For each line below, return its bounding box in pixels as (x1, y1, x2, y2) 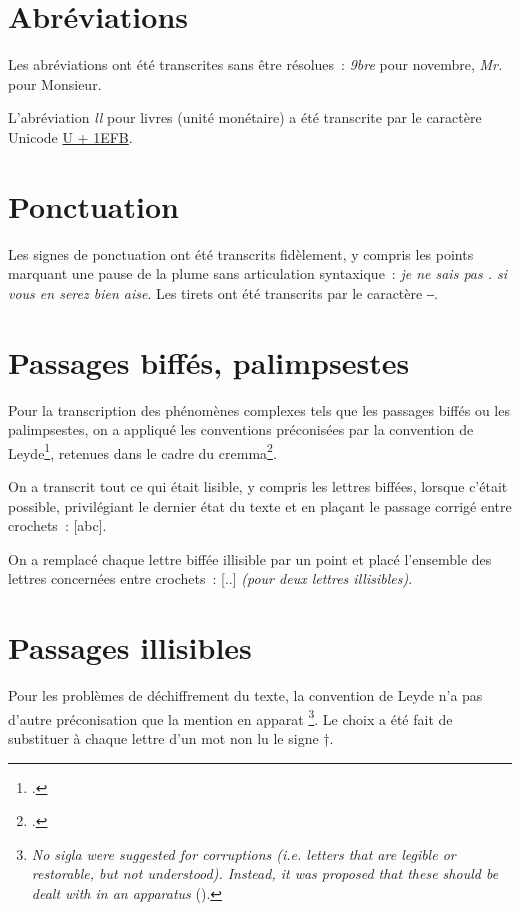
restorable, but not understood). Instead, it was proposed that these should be (31, 863, 499, 884)
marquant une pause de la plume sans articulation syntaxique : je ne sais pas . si (8, 263, 508, 284)
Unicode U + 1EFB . (8, 126, 133, 147)
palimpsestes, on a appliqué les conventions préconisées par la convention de (8, 419, 474, 440)
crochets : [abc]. (8, 515, 107, 536)
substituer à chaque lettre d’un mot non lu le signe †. (8, 727, 334, 748)
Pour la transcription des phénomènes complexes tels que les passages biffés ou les (8, 399, 510, 420)
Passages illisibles (8, 627, 252, 668)
